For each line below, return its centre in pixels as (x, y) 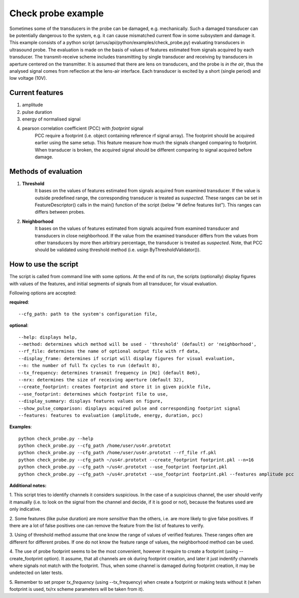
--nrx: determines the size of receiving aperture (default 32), (102, 380)
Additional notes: (28, 486)
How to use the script (44, 264)
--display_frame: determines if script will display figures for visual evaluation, (127, 358)
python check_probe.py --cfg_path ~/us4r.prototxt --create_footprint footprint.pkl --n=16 (136, 460)
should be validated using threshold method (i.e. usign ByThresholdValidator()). (118, 250)
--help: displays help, (48, 337)
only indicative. (25, 509)
